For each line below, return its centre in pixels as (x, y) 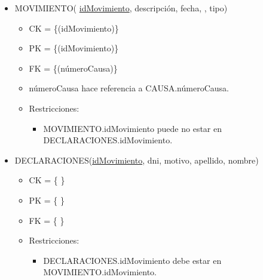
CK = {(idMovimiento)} (74, 28)
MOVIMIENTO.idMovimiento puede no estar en (132, 128)
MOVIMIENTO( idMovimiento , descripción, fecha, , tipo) (121, 8)
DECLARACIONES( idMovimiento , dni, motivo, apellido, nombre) (137, 160)
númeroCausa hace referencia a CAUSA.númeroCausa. (129, 88)
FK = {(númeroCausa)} (73, 68)
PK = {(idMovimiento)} (74, 48)
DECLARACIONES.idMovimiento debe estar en (132, 260)
